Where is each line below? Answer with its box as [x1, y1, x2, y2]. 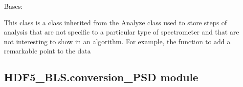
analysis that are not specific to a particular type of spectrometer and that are [4, 27, 239, 37]
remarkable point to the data [4, 46, 91, 56]
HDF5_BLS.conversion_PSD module [4, 70, 199, 85]
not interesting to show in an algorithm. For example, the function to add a [4, 36, 231, 46]
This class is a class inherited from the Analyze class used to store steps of [4, 17, 227, 27]
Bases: [4, 1, 23, 11]
